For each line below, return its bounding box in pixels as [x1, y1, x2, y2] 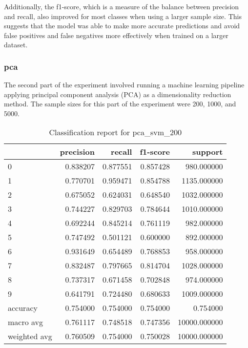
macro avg [8, 316, 43, 328]
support [192, 145, 223, 157]
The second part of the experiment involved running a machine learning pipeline [4, 80, 245, 90]
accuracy [8, 302, 38, 313]
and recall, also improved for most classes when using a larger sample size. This [4, 11, 242, 21]
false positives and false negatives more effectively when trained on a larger [4, 30, 228, 40]
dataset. [4, 40, 28, 50]
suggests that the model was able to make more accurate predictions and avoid [4, 20, 240, 31]
